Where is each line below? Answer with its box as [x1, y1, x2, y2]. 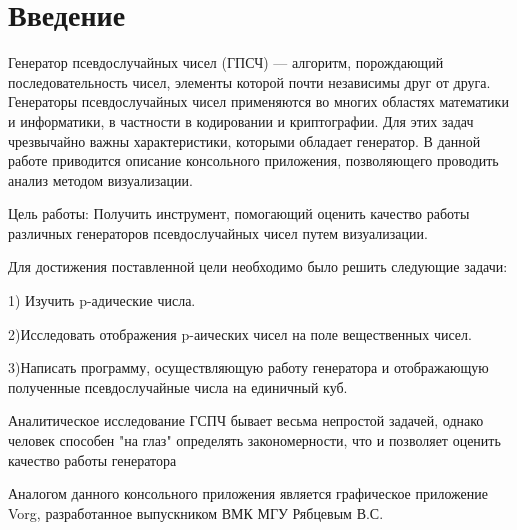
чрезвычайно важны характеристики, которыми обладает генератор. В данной [8, 130, 481, 151]
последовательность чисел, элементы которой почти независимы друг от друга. [8, 71, 491, 92]
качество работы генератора [8, 449, 177, 470]
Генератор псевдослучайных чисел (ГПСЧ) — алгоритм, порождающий [8, 52, 444, 73]
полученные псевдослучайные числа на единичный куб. [8, 376, 348, 397]
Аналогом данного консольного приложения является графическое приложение [8, 483, 488, 504]
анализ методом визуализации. [8, 169, 193, 190]
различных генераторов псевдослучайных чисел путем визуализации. [8, 222, 428, 243]
